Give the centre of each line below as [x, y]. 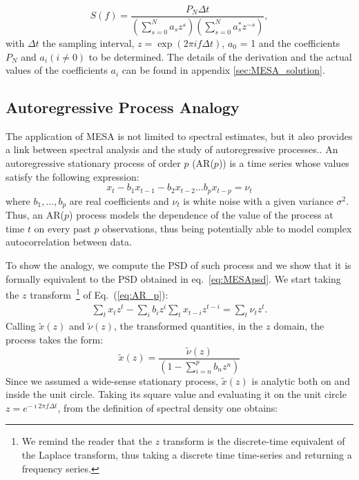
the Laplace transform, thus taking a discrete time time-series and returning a [187, 454]
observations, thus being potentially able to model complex [227, 228]
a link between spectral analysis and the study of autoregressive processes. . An [172, 149]
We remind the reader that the [87, 441]
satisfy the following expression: [72, 176]
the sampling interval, [88, 42]
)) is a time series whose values [284, 163]
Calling [21, 326]
